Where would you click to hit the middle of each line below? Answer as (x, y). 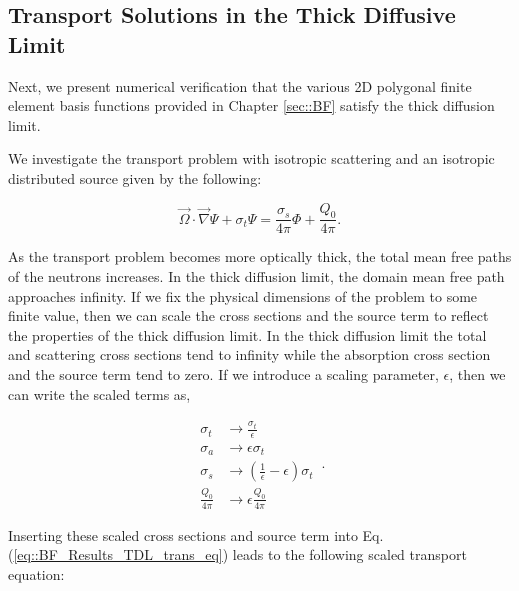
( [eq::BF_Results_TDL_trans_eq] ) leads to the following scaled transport (237, 554)
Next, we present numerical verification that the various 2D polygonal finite (240, 85)
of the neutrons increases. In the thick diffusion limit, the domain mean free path (256, 275)
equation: (36, 573)
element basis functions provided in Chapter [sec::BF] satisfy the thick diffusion (251, 105)
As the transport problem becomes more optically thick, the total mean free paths (260, 256)
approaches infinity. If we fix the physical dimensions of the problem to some (243, 295)
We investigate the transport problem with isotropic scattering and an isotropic (251, 158)
